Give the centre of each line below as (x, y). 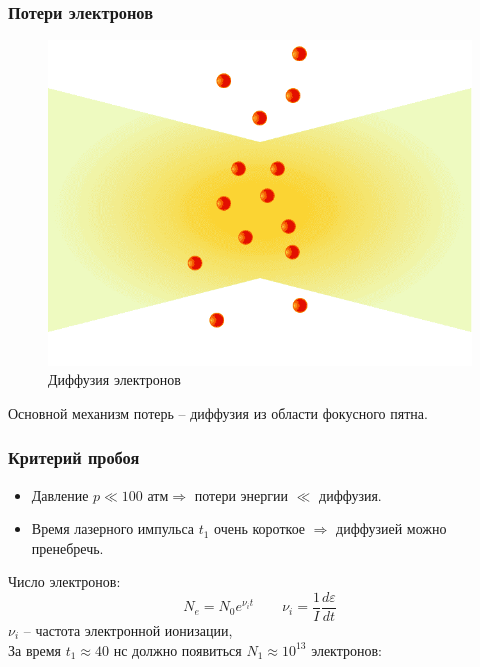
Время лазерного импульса (112, 528)
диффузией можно (391, 528)
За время (35, 649)
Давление (60, 494)
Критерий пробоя (74, 457)
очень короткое (260, 528)
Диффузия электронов (114, 379)
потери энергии (241, 494)
